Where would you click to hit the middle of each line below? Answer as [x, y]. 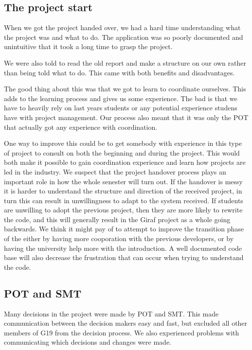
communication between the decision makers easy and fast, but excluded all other [126, 323]
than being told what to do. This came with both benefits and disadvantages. [119, 72]
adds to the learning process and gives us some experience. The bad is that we [121, 98]
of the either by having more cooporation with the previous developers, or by [119, 238]
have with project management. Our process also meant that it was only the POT [126, 117]
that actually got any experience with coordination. [81, 127]
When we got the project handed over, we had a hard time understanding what [122, 27]
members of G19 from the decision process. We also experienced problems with [122, 332]
